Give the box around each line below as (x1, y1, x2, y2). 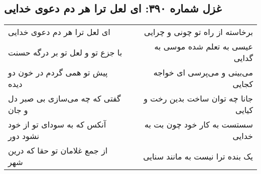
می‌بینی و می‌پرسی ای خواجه (153, 66, 253, 78)
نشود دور (8, 130, 40, 142)
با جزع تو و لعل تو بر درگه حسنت (8, 46, 122, 58)
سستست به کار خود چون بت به (144, 118, 253, 130)
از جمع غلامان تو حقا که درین (8, 144, 108, 156)
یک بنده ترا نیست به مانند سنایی (143, 150, 253, 162)
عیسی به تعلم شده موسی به (154, 40, 253, 52)
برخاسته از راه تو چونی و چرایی (144, 26, 253, 38)
